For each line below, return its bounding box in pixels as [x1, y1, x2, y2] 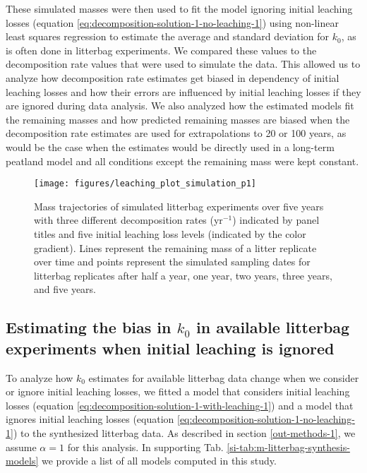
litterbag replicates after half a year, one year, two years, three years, [34, 268, 332, 282]
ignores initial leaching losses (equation [6, 412, 174, 426]
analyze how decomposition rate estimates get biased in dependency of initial [6, 70, 339, 85]
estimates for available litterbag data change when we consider [88, 370, 359, 385]
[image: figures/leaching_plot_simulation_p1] [34, 179, 256, 189]
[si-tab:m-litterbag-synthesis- [227, 439, 350, 454]
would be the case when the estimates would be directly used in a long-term [6, 139, 335, 154]
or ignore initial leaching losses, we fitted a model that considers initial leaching [6, 384, 350, 399]
